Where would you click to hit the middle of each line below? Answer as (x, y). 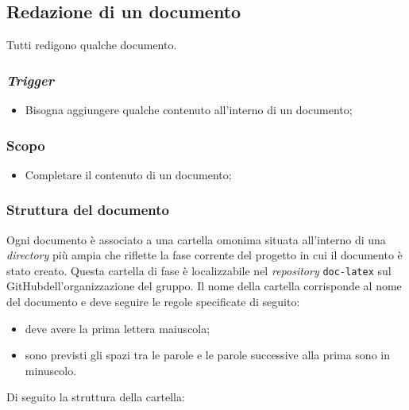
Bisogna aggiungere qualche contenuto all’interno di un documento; (189, 110)
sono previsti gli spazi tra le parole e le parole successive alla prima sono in (207, 355)
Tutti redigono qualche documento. (92, 45)
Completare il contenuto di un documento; (128, 174)
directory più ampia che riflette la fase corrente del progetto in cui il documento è (204, 255)
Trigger (30, 80)
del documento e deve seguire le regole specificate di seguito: (153, 302)
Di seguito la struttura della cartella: (96, 397)
